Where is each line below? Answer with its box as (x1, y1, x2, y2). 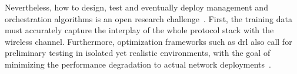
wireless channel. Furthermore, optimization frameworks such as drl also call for (5, 35, 292, 47)
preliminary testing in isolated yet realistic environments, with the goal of (5, 47, 271, 59)
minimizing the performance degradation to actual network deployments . (5, 58, 271, 70)
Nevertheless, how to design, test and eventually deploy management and (5, 1, 268, 13)
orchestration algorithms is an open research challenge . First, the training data (5, 12, 292, 24)
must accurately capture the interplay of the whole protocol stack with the (5, 24, 274, 36)
